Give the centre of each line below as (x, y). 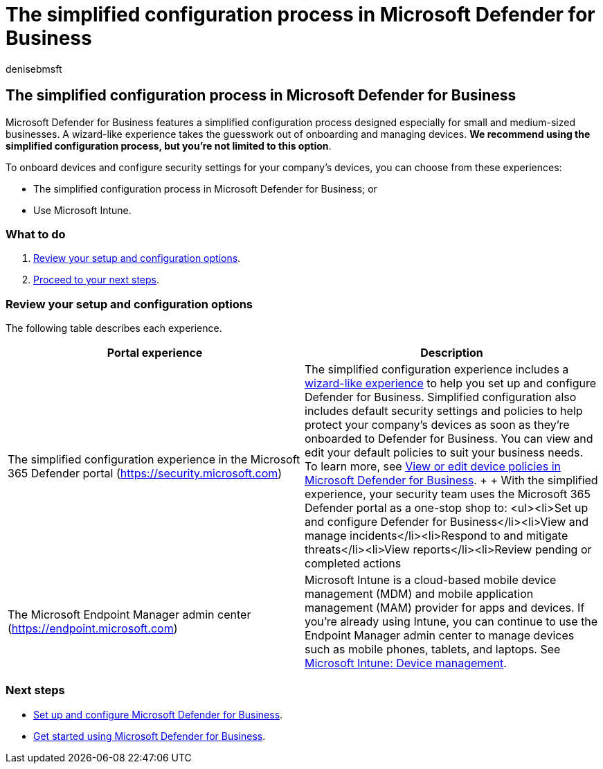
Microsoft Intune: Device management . (406, 663)
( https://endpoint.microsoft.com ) (93, 629)
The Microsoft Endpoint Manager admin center (129, 615)
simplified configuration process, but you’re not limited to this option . (169, 145)
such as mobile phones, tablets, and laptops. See (433, 649)
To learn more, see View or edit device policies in (433, 467)
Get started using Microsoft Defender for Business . (150, 736)
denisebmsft (34, 69)
